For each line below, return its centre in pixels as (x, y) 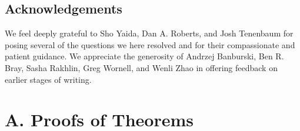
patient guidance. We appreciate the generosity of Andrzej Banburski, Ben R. (144, 56)
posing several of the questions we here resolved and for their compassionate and (150, 44)
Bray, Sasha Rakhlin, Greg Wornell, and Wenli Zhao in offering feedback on (141, 67)
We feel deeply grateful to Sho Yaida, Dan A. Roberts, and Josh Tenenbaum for (149, 33)
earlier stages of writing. (48, 79)
